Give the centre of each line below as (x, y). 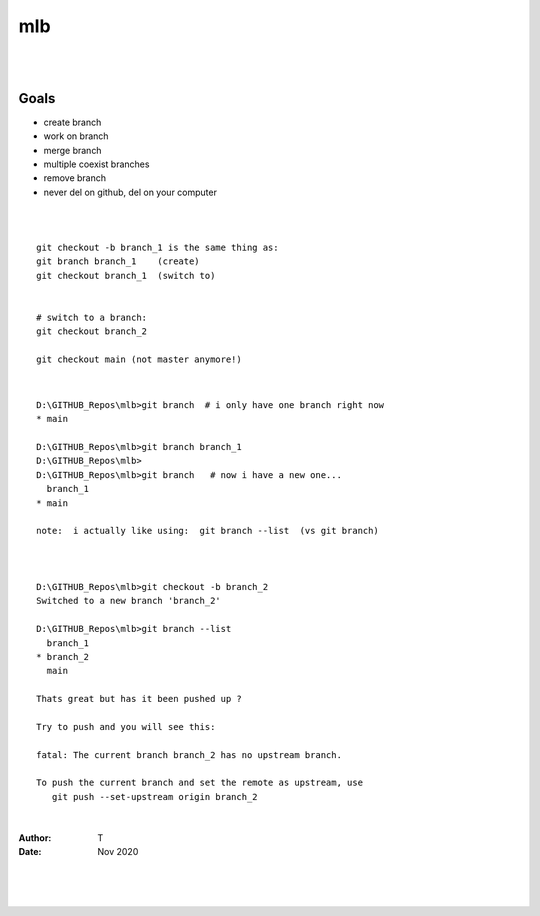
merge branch (72, 150)
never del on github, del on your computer (130, 192)
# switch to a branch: (92, 317)
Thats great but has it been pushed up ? (139, 699)
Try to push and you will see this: (126, 726)
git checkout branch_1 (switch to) (126, 275)
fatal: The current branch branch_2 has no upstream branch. (189, 754)
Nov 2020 (118, 851)
